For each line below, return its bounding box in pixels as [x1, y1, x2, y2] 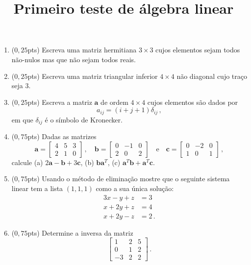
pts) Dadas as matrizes [27, 131, 97, 142]
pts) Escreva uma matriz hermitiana [27, 45, 137, 55]
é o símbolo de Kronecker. [45, 114, 123, 124]
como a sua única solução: [96, 183, 174, 193]
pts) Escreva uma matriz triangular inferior [27, 71, 158, 81]
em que [11, 114, 33, 124]
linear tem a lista [11, 183, 63, 193]
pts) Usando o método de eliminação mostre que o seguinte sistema [27, 173, 230, 184]
